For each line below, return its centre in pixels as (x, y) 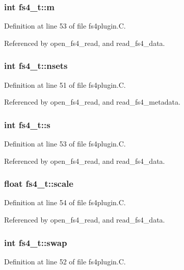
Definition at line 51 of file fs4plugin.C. (65, 84)
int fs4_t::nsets (36, 66)
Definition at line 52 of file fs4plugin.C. (65, 261)
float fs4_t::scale (39, 183)
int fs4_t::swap (36, 242)
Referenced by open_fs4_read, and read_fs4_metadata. (92, 102)
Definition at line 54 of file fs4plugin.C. (65, 202)
